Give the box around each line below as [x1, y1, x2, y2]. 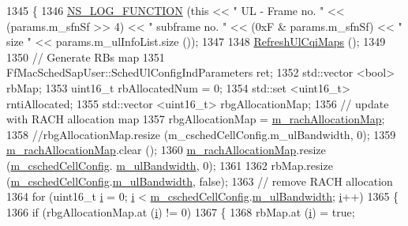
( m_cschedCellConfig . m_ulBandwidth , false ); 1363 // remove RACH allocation [6, 172, 393, 189]
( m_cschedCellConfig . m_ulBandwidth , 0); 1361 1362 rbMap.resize [6, 156, 333, 173]
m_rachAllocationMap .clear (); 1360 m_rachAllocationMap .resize [6, 141, 326, 158]
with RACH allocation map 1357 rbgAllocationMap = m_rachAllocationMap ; [6, 111, 385, 127]
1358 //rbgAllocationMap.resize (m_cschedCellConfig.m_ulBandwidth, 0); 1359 [6, 126, 396, 142]
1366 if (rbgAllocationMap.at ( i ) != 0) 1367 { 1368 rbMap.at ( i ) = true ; [6, 203, 355, 220]
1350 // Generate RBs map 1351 [6, 48, 165, 65]
